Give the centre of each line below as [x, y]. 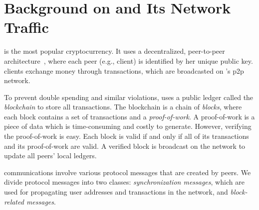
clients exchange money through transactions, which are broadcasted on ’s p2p [124, 70]
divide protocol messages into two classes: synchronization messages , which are [124, 182]
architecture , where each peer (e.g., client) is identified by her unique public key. [129, 60]
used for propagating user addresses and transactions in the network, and [116, 192]
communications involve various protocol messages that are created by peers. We [128, 172]
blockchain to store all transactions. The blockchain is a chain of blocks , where [123, 107]
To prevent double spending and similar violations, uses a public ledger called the [129, 97]
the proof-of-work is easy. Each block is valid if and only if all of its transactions [127, 136]
